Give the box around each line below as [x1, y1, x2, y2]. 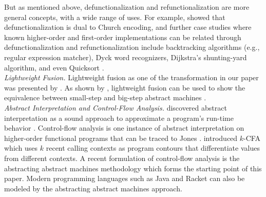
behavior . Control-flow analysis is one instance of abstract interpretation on [4, 122, 244, 133]
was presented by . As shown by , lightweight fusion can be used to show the [4, 82, 245, 93]
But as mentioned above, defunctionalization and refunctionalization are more [4, 2, 250, 12]
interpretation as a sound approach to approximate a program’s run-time [4, 112, 234, 123]
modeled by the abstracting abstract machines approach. [4, 183, 182, 193]
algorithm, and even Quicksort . [4, 62, 104, 73]
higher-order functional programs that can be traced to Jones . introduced [4, 132, 238, 143]
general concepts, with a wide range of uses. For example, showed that [4, 11, 225, 22]
